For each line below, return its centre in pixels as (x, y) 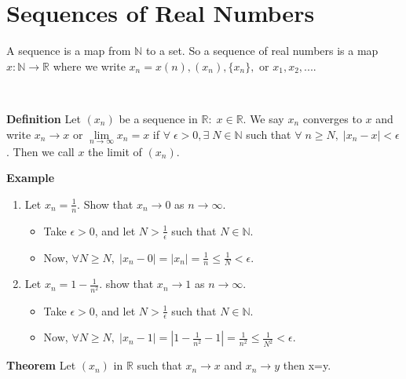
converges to (332, 118)
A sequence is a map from (69, 51)
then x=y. (307, 365)
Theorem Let (41, 365)
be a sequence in (158, 118)
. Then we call (40, 151)
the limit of (115, 151)
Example (31, 178)
